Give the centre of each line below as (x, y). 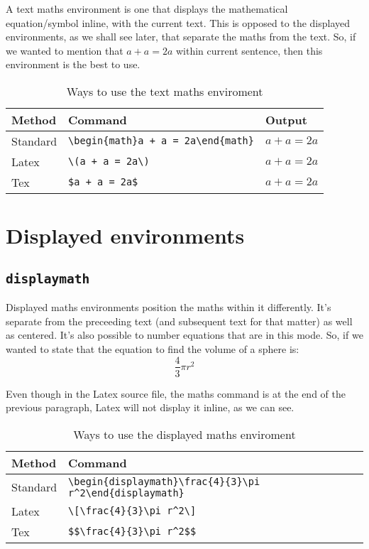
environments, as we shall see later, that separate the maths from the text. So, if (181, 37)
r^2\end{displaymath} (126, 493)
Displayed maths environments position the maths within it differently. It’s (169, 307)
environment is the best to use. (73, 64)
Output (286, 119)
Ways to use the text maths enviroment (165, 91)
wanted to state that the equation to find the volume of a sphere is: (153, 348)
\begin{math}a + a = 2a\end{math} (161, 141)
